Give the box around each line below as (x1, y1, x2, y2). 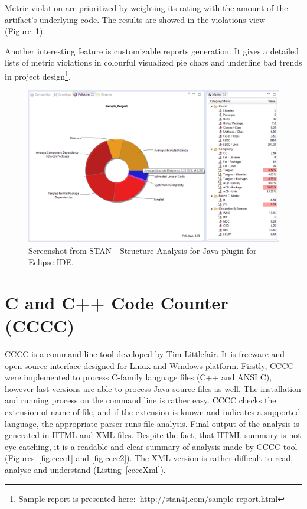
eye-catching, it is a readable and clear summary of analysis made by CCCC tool (5, 440, 298, 452)
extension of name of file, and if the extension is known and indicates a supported (5, 406, 301, 417)
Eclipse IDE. (28, 256, 74, 268)
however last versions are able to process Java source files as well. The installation (5, 382, 301, 394)
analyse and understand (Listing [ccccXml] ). (5, 463, 166, 475)
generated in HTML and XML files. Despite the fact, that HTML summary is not (5, 429, 301, 441)
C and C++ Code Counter (5, 290, 228, 314)
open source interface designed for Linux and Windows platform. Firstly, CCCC (5, 359, 294, 371)
